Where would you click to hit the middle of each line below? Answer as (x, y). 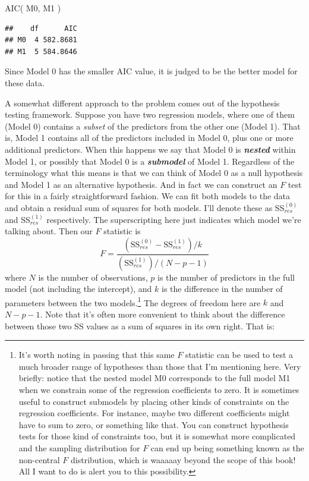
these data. (25, 82)
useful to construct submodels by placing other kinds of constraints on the (154, 401)
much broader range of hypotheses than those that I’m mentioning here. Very (160, 366)
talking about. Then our (49, 231)
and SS (18, 219)
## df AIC (41, 28)
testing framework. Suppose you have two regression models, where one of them (150, 114)
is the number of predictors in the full (226, 277)
